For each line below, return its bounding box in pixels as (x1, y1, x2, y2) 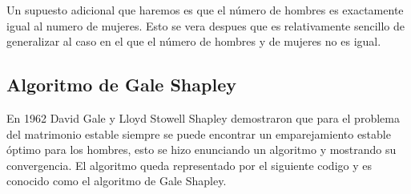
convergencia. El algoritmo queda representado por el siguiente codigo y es (6, 156, 372, 173)
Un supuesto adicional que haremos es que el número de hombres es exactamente (6, 2, 404, 18)
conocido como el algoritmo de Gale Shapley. (6, 172, 227, 189)
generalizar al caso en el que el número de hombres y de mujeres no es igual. (6, 33, 381, 50)
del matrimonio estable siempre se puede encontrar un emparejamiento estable (6, 125, 391, 142)
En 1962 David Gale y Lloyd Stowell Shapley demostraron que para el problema (6, 109, 400, 126)
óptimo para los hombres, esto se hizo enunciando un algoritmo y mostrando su (6, 141, 397, 158)
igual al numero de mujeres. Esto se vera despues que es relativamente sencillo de (6, 17, 405, 34)
